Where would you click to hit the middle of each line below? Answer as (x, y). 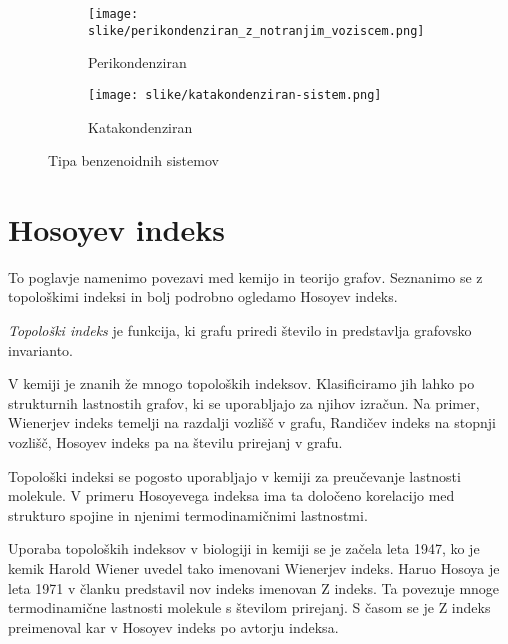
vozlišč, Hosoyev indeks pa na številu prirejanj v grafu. (175, 442)
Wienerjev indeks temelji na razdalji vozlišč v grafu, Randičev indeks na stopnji (252, 422)
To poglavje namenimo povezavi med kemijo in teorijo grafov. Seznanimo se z (245, 276)
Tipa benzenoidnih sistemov (133, 160)
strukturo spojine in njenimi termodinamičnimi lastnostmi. (188, 514)
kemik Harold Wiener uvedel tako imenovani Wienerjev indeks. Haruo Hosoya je (254, 568)
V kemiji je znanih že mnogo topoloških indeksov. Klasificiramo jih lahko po (241, 383)
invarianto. (41, 349)
